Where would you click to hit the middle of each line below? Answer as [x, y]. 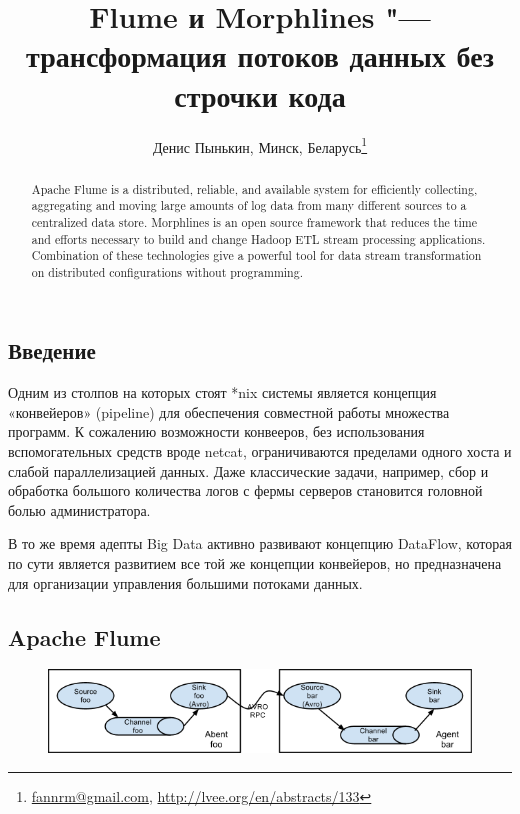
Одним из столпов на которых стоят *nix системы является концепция [222, 392]
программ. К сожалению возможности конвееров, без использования [216, 431]
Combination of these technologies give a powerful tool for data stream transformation [256, 255]
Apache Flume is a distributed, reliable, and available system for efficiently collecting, [254, 188]
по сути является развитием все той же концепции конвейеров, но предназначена [255, 563]
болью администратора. [79, 509]
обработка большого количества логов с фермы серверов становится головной [245, 490]
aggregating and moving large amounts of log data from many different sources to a [249, 205]
